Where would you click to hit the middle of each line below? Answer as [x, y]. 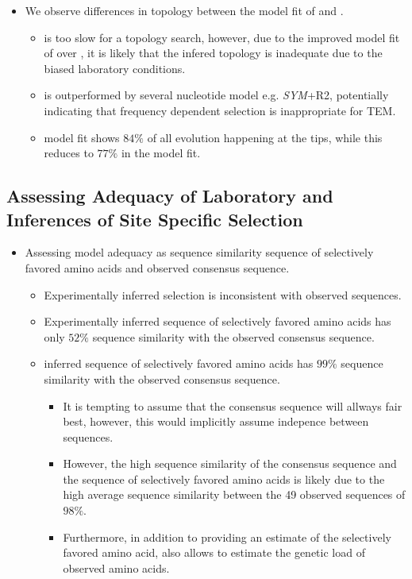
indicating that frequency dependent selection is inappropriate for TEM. [220, 110]
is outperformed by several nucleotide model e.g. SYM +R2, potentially [216, 95]
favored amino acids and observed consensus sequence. [157, 267]
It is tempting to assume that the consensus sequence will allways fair [233, 405]
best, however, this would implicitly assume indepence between [216, 421]
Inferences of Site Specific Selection [155, 219]
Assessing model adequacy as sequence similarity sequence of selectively [199, 252]
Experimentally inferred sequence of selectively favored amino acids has [218, 321]
